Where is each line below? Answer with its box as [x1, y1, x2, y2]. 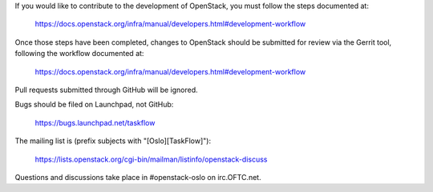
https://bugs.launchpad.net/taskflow [34, 118, 156, 127]
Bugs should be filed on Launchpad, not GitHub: [14, 100, 174, 110]
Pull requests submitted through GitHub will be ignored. [14, 85, 198, 94]
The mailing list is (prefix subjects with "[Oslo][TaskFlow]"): [14, 136, 212, 146]
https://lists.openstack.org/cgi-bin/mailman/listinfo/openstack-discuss [34, 154, 268, 164]
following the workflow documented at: [14, 49, 144, 58]
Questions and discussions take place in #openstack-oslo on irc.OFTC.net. [14, 172, 261, 182]
